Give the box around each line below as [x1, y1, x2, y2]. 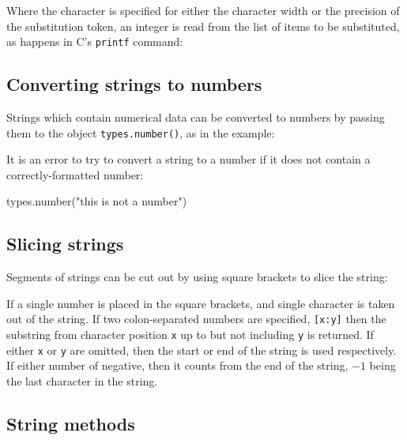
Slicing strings [6, 231, 124, 256]
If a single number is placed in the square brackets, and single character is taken [6, 295, 395, 311]
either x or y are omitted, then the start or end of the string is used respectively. [6, 341, 397, 358]
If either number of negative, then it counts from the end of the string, [6, 357, 349, 374]
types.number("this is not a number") [6, 193, 187, 209]
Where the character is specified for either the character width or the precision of [6, 2, 400, 18]
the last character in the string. [6, 373, 158, 389]
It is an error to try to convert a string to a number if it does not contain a [6, 151, 371, 167]
